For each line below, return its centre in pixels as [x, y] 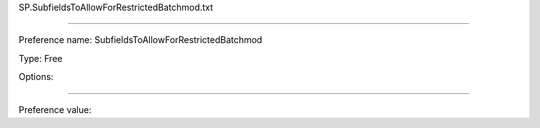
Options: [36, 77]
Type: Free [40, 58]
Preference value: [55, 109]
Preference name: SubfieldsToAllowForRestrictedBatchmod [140, 40]
